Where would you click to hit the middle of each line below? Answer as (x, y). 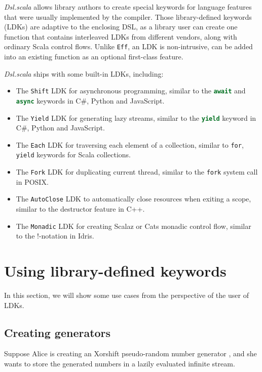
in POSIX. (32, 181)
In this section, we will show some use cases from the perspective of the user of (126, 295)
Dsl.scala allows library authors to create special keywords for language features (128, 7)
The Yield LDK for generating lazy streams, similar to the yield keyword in (136, 117)
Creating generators (58, 332)
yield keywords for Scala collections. (73, 155)
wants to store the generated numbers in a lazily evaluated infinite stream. (120, 363)
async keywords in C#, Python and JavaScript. (90, 100)
